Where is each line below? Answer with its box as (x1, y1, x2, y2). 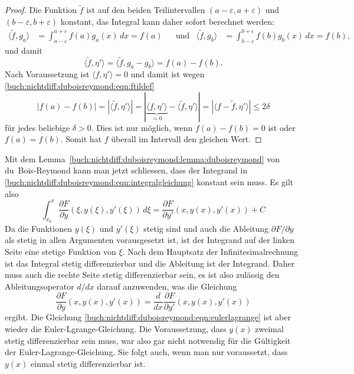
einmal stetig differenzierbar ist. (31, 357, 146, 369)
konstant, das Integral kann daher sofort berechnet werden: (60, 15, 274, 27)
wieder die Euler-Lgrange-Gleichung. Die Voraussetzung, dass (5, 323, 227, 335)
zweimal (255, 323, 284, 335)
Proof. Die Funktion (5, 4, 77, 16)
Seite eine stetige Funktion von (5, 245, 116, 257)
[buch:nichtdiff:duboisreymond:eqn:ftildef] (5, 79, 155, 91)
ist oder (268, 121, 296, 133)
